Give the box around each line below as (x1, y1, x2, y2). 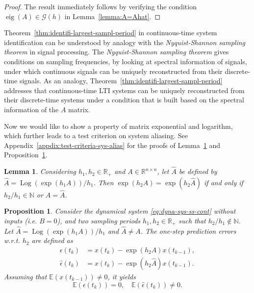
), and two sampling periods (57, 215, 141, 225)
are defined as (31, 235, 73, 245)
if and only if (204, 177, 243, 187)
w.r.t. (4, 235, 20, 245)
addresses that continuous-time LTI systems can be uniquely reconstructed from (4, 85, 245, 95)
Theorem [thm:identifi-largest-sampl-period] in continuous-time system (4, 27, 217, 38)
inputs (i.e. (4, 215, 37, 225)
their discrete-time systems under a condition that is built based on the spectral (4, 95, 244, 105)
